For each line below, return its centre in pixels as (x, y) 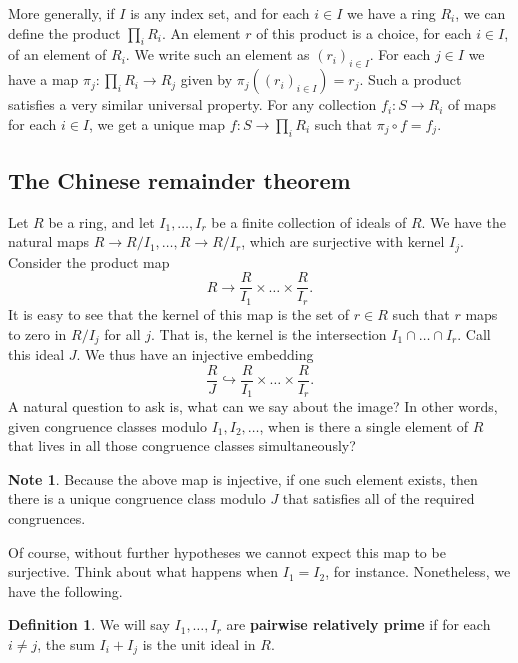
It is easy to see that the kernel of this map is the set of (179, 313)
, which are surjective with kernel (343, 241)
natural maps (49, 241)
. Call (474, 333)
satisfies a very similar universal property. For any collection (192, 104)
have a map (43, 79)
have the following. (65, 590)
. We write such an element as (217, 54)
